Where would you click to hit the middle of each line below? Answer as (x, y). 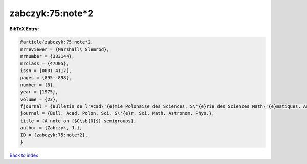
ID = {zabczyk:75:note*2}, (54, 135)
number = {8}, (38, 85)
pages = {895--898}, (46, 78)
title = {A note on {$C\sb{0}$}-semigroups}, (78, 121)
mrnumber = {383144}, (47, 56)
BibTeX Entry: (24, 29)
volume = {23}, (39, 99)
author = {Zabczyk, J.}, (51, 128)
